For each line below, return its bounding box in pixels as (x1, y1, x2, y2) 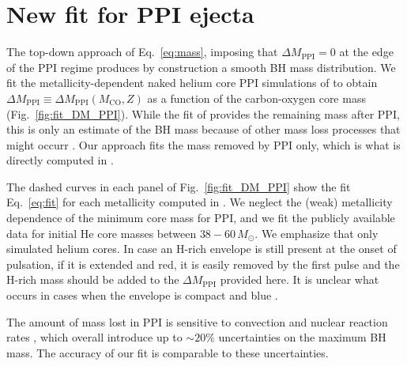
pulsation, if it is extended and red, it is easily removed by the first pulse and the (6, 255, 400, 272)
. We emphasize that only (254, 225, 379, 241)
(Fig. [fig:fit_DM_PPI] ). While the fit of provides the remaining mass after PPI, (6, 105, 400, 122)
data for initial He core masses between (6, 225, 197, 241)
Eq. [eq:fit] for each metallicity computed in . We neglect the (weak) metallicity (6, 194, 393, 210)
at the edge (339, 43, 394, 60)
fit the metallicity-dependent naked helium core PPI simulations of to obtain (6, 74, 378, 91)
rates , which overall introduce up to (6, 329, 183, 345)
